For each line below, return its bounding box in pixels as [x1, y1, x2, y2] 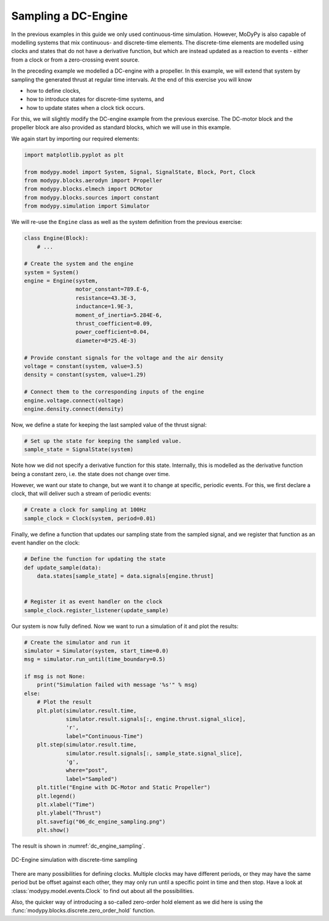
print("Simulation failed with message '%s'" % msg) [37, 681, 198, 688]
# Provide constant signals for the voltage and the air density [24, 354, 224, 361]
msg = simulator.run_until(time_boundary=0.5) [24, 656, 166, 663]
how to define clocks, [26, 87, 81, 94]
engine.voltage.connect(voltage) [24, 397, 124, 404]
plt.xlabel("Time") [37, 801, 96, 808]
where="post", [66, 767, 108, 774]
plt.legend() [37, 792, 76, 800]
